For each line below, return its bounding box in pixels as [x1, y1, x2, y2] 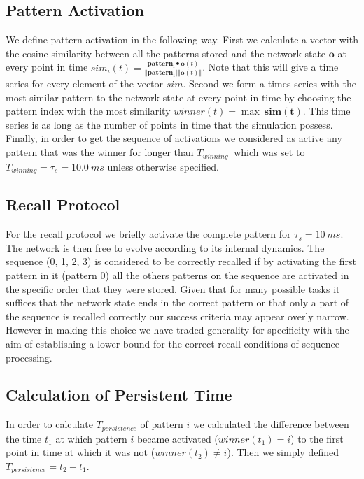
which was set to [234, 145, 305, 159]
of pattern [140, 417, 183, 431]
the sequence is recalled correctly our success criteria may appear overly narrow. [6, 308, 349, 323]
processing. [6, 350, 52, 364]
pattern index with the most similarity [6, 103, 171, 118]
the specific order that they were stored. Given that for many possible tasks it [6, 281, 340, 296]
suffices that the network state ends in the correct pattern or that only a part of [6, 295, 349, 310]
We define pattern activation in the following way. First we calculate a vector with [6, 32, 358, 47]
